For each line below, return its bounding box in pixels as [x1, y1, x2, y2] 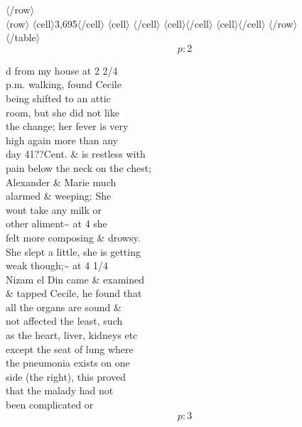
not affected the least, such [6, 313, 123, 328]
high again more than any [6, 132, 118, 147]
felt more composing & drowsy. [6, 229, 141, 244]
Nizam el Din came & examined [6, 271, 144, 286]
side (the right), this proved [6, 369, 126, 384]
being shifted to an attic [6, 90, 111, 105]
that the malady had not [6, 383, 114, 398]
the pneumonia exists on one [6, 355, 130, 370]
